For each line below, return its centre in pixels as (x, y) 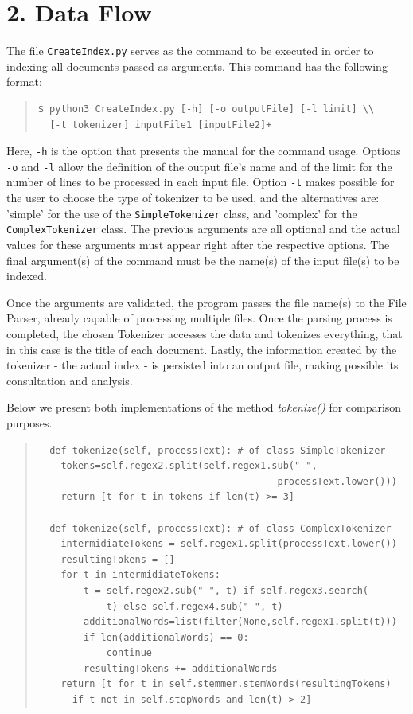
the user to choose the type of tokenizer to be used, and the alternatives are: (193, 198)
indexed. (27, 276)
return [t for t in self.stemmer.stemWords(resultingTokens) (226, 684)
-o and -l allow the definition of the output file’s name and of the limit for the (199, 166)
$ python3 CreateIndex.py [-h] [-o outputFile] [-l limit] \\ (206, 109)
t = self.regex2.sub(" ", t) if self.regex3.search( (226, 590)
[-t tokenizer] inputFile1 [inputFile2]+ (161, 125)
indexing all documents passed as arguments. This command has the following (197, 66)
